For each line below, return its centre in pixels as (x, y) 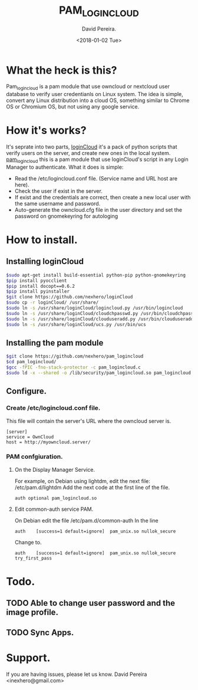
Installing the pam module (55, 343)
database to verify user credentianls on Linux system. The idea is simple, (95, 94)
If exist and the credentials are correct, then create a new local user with (103, 197)
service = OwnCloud (30, 437)
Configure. (27, 391)
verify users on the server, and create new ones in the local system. (88, 153)
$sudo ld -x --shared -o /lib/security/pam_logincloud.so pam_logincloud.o (101, 373)
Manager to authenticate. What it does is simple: (65, 167)
